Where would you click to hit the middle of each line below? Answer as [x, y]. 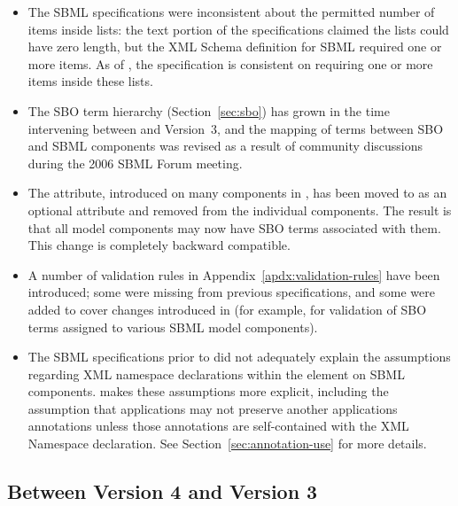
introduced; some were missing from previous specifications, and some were [231, 292]
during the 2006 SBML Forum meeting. [135, 163]
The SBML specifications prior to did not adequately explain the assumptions [239, 357]
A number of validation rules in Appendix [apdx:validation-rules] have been [234, 274]
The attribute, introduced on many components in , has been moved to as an [237, 193]
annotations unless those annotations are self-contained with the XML [218, 426]
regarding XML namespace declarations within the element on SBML [216, 374]
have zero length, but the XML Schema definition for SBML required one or [235, 47]
